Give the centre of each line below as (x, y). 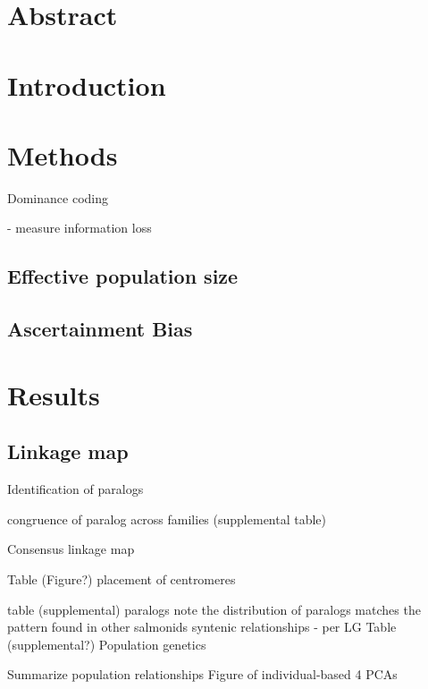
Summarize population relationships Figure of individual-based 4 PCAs (202, 674)
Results (54, 394)
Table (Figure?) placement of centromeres (122, 578)
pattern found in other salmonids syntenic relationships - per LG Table (202, 627)
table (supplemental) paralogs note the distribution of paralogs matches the (214, 609)
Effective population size (123, 276)
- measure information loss (80, 228)
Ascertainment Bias (100, 329)
